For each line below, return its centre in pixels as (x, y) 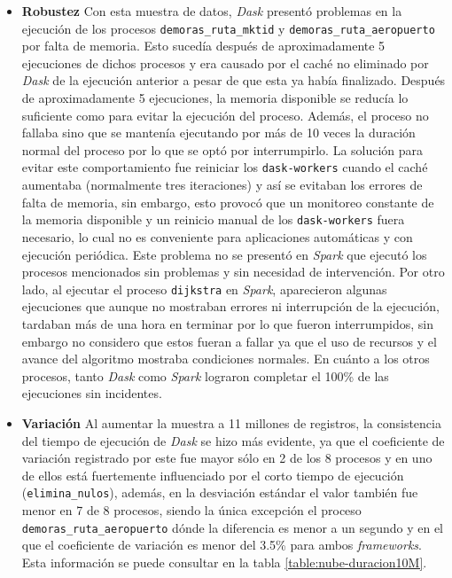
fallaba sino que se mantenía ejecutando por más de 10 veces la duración (218, 133)
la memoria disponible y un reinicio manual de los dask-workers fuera (213, 219)
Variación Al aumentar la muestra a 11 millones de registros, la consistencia (231, 422)
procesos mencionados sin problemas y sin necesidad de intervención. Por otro (233, 272)
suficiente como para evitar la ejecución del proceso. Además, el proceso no (225, 115)
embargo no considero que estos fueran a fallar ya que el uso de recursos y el (229, 341)
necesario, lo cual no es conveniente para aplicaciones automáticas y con (217, 236)
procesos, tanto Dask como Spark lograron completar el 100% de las (205, 375)
